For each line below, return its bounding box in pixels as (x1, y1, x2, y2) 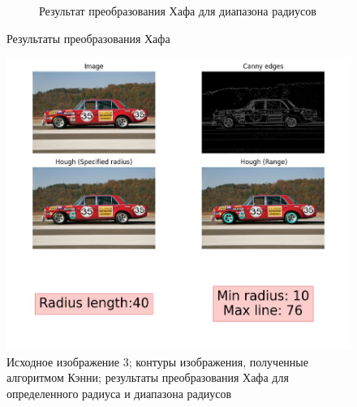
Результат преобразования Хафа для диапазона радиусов (39, 2, 316, 19)
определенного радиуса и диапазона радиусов (6, 384, 232, 401)
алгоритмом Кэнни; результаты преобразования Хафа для (6, 369, 289, 386)
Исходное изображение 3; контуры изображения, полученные (6, 353, 308, 370)
